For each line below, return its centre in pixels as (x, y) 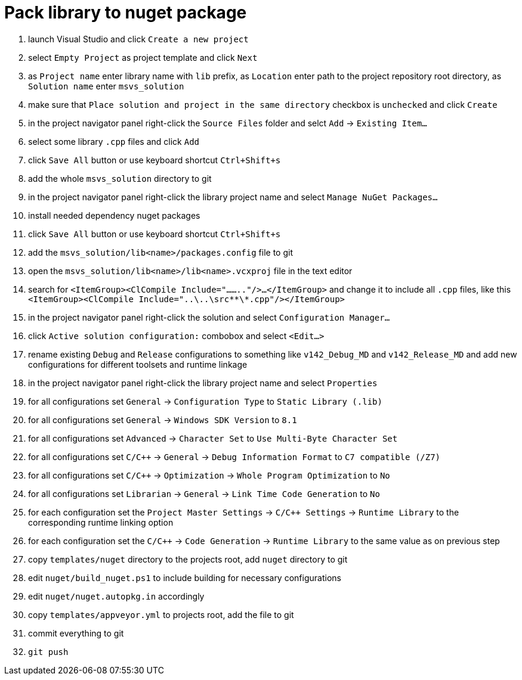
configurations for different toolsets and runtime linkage (138, 364)
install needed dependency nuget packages (114, 215)
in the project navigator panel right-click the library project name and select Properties (203, 383)
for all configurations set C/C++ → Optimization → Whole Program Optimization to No (209, 475)
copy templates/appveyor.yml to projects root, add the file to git (161, 614)
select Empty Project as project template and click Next (143, 57)
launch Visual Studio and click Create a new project (138, 39)
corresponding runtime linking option (101, 522)
